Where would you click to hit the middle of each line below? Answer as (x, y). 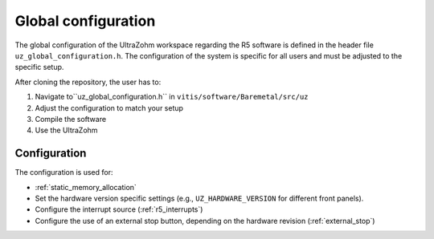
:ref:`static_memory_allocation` (86, 187)
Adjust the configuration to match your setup (109, 107)
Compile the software (71, 119)
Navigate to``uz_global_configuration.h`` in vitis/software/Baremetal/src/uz (172, 97)
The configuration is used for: (64, 172)
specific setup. (39, 67)
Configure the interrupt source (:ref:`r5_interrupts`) (119, 209)
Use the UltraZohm (66, 130)
